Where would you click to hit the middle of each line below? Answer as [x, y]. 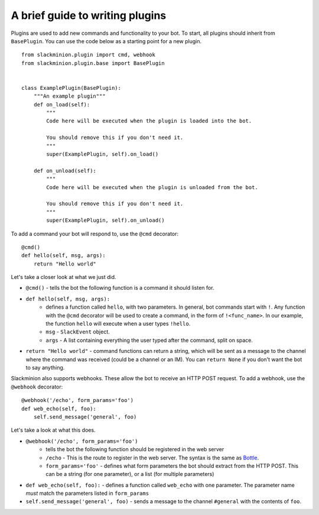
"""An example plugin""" [69, 96]
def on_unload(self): [65, 171]
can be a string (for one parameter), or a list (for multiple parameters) [130, 474]
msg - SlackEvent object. [78, 332]
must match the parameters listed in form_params [87, 493]
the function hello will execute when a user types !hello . [118, 324]
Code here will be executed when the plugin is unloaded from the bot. [152, 187]
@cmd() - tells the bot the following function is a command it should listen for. [120, 288]
